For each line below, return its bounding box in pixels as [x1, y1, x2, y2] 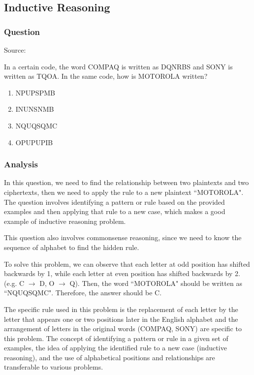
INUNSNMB [15, 104, 54, 114]
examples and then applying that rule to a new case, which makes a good [4, 206, 225, 217]
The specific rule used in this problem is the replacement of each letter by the [4, 304, 238, 314]
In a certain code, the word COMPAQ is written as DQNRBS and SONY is [4, 61, 233, 71]
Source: [4, 45, 26, 55]
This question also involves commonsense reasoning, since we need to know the [4, 232, 242, 243]
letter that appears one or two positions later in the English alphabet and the [4, 313, 238, 324]
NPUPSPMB [15, 87, 55, 97]
